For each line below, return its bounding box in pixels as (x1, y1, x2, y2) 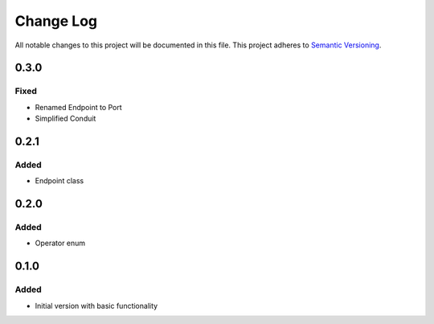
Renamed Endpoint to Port (35, 102, 122, 112)
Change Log (14, 12, 98, 30)
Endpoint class (35, 176, 84, 186)
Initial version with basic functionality (35, 301, 158, 310)
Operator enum (35, 238, 86, 248)
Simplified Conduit (35, 113, 96, 124)
